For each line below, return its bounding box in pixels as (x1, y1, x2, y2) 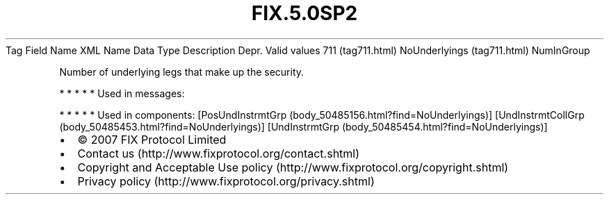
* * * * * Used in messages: (59, 87, 185, 99)
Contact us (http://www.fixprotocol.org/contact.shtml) (77, 146, 360, 160)
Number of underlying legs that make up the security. (59, 65, 304, 78)
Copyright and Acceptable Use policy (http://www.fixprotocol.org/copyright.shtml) (77, 160, 509, 174)
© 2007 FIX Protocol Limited (77, 132, 227, 147)
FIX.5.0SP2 (251, 1, 358, 25)
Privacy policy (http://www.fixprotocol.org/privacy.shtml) (77, 174, 375, 188)
